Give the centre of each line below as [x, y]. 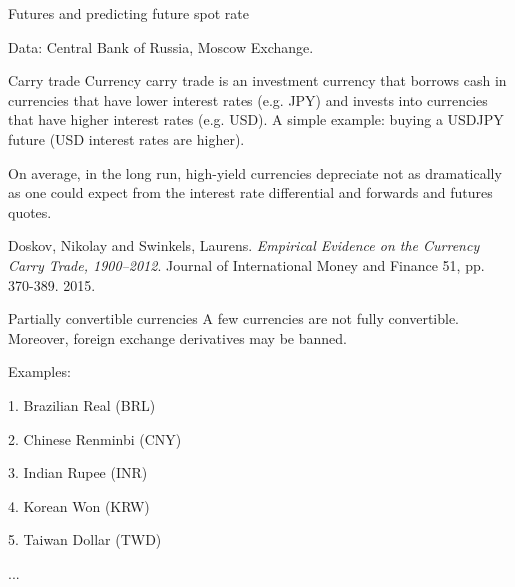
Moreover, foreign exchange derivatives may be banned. [177, 337]
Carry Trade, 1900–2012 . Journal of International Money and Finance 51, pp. [246, 264]
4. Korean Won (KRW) [79, 505]
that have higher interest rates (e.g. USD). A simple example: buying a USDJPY [256, 119]
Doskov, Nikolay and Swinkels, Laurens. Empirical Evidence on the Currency [244, 245]
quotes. [30, 211]
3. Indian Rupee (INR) [78, 472]
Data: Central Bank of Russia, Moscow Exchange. [161, 46]
